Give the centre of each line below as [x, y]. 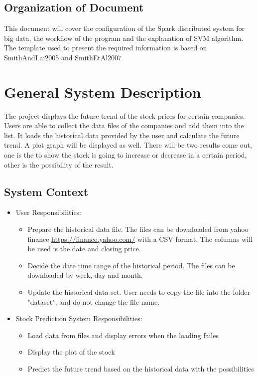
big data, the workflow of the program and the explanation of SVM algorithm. [124, 38]
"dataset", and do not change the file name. [94, 301]
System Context [46, 191]
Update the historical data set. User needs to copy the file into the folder [139, 292]
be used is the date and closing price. [84, 249]
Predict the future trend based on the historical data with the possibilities [141, 369]
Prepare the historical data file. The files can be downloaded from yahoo [138, 229]
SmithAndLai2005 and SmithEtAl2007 [63, 57]
